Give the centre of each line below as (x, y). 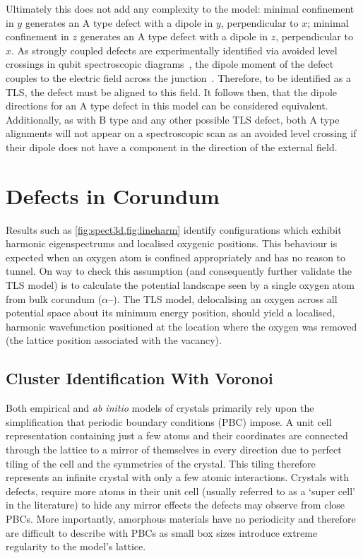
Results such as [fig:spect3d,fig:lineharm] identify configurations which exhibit (174, 229)
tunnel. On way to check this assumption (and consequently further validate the (179, 271)
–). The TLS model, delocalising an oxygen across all (223, 298)
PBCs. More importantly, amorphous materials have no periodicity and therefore (181, 518)
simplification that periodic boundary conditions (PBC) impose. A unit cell (169, 421)
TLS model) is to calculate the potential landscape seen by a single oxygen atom (180, 285)
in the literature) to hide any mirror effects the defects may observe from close (175, 505)
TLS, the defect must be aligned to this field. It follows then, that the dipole (172, 91)
